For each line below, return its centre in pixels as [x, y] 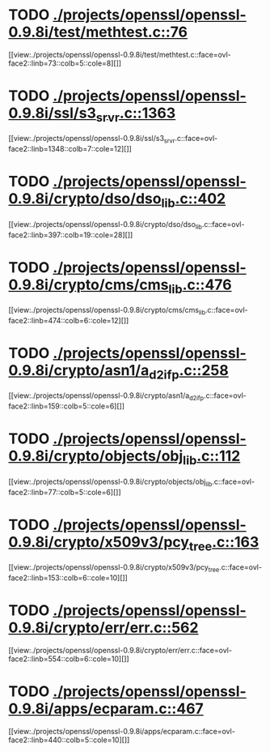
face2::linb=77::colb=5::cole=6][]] [65, 492]
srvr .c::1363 [136, 114]
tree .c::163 [224, 543]
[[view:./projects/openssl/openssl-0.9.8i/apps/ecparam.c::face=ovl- [122, 731]
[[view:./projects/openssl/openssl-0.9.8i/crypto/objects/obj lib [110, 482]
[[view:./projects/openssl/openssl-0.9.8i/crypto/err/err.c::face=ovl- [120, 650]
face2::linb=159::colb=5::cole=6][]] [67, 406]
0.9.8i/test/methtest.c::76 [98, 32]
